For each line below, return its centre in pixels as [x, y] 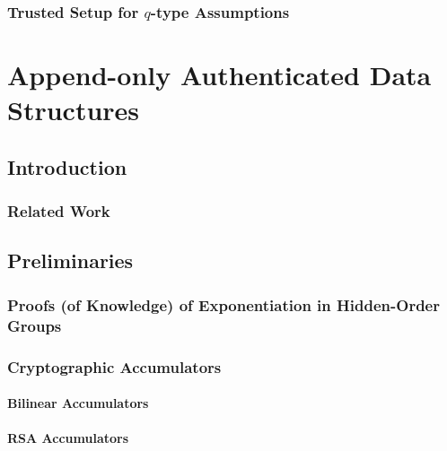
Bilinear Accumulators [78, 403]
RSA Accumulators [68, 438]
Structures [74, 110]
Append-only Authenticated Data [219, 75]
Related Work [59, 211]
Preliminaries [70, 260]
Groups [35, 325]
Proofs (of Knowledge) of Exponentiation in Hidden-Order [223, 304]
